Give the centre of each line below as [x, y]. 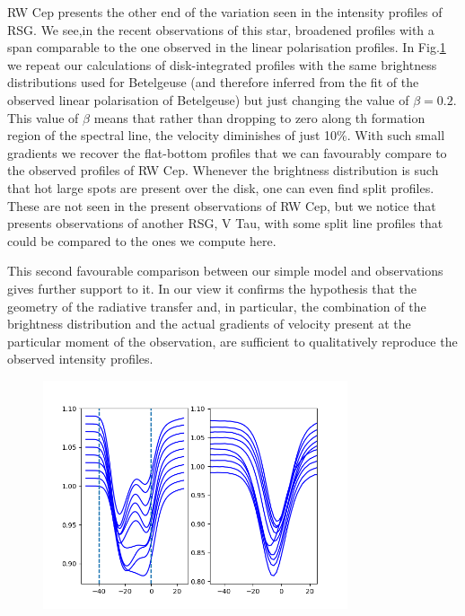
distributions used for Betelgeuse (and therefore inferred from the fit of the [213, 82]
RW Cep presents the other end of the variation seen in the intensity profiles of [225, 12]
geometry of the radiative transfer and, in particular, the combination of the [217, 306]
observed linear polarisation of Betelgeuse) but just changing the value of [208, 99]
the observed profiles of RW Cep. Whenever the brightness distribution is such [223, 170]
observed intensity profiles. [80, 359]
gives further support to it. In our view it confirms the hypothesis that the [212, 288]
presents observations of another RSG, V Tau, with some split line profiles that [225, 223]
